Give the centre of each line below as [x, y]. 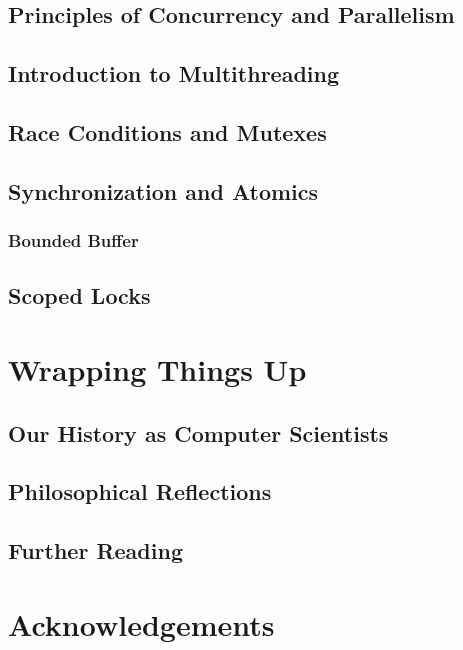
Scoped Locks [79, 295]
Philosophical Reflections [140, 491]
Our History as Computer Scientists [198, 432]
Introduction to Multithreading [174, 73]
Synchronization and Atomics [163, 190]
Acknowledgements [141, 623]
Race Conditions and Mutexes [167, 131]
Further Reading [95, 550]
